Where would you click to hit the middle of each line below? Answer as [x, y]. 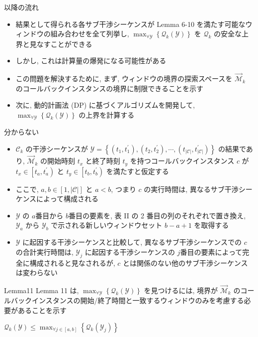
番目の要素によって [211, 252]
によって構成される [67, 199]
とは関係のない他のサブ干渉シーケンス [185, 262]
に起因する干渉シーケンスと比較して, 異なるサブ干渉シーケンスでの [132, 242]
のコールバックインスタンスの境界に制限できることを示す [109, 88]
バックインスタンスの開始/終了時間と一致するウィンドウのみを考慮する [127, 300]
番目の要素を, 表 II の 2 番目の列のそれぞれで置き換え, [157, 215]
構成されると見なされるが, [72, 262]
